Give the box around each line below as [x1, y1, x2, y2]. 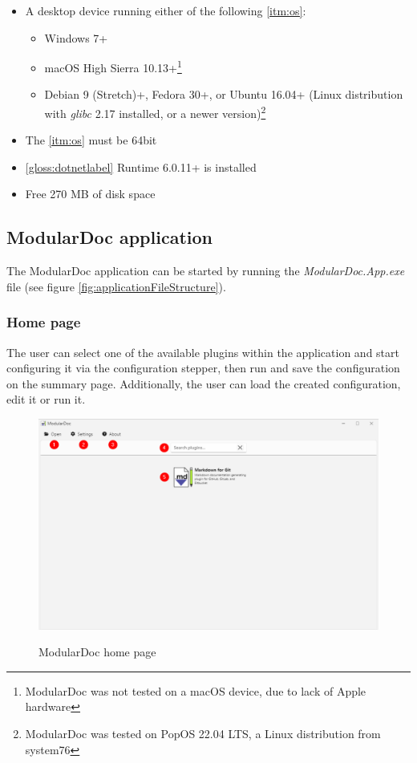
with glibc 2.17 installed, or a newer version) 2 [44, 103, 266, 121]
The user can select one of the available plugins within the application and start [6, 343, 399, 360]
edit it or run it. [6, 391, 86, 408]
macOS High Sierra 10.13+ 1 [44, 57, 182, 75]
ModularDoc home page [38, 643, 156, 660]
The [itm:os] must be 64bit [25, 132, 157, 148]
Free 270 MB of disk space [25, 185, 156, 202]
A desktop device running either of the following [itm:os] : [25, 2, 306, 18]
